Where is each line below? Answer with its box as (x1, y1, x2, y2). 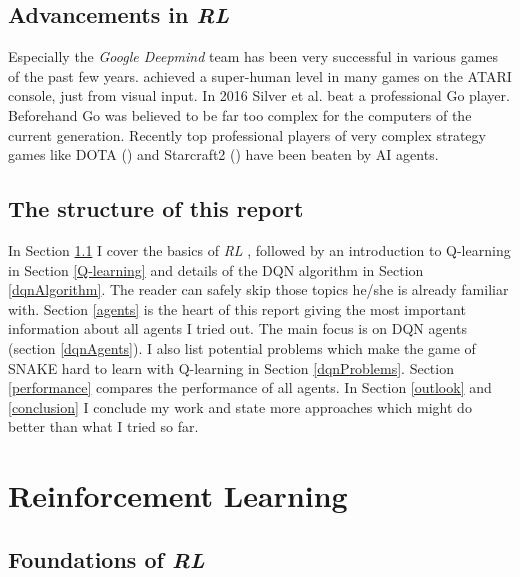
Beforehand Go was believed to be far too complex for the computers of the (8, 104, 472, 125)
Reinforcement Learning (8, 475, 348, 516)
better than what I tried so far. (8, 416, 199, 437)
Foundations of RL (8, 543, 205, 574)
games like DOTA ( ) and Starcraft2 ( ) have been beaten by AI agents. (8, 144, 439, 165)
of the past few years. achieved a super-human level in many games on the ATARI (8, 65, 512, 86)
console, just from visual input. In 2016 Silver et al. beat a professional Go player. (8, 85, 510, 106)
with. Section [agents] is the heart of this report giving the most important (8, 298, 466, 319)
